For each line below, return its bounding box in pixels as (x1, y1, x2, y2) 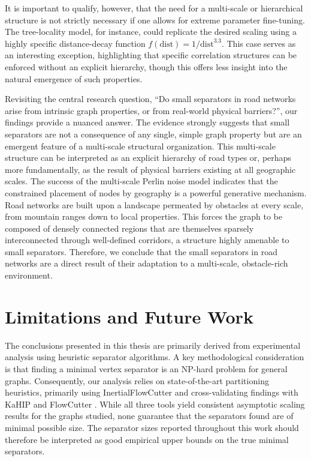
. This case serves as (221, 37, 296, 49)
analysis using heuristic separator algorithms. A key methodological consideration (5, 351, 304, 363)
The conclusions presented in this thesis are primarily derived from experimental (5, 339, 301, 351)
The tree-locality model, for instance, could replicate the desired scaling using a (5, 25, 297, 38)
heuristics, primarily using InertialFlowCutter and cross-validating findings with (5, 386, 298, 399)
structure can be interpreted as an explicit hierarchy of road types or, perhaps (5, 151, 291, 164)
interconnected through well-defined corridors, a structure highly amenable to (5, 234, 289, 246)
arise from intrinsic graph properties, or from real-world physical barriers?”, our (5, 104, 298, 116)
